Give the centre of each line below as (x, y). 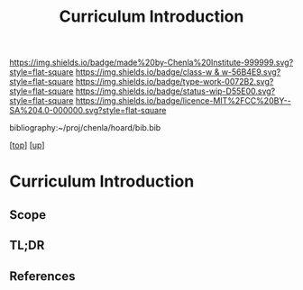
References (42, 276)
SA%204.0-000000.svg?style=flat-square (88, 111)
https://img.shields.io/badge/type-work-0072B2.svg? (174, 82)
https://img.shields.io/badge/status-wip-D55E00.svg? (175, 91)
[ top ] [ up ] (27, 145)
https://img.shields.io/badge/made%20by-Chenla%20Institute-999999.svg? (151, 63)
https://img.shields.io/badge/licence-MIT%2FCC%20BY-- (183, 101)
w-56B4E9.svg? (251, 72)
